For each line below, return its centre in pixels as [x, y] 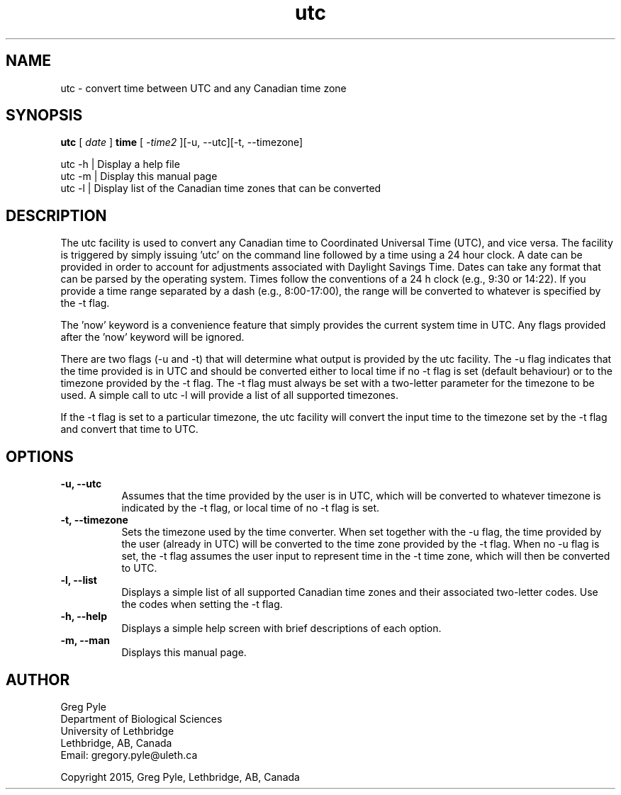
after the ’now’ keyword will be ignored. [152, 337]
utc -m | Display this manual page [139, 176]
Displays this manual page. [184, 653]
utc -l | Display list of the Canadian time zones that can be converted [221, 188]
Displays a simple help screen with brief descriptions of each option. [281, 628]
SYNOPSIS [44, 115]
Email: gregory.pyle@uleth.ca [129, 755]
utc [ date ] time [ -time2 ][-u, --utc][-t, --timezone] [182, 142]
